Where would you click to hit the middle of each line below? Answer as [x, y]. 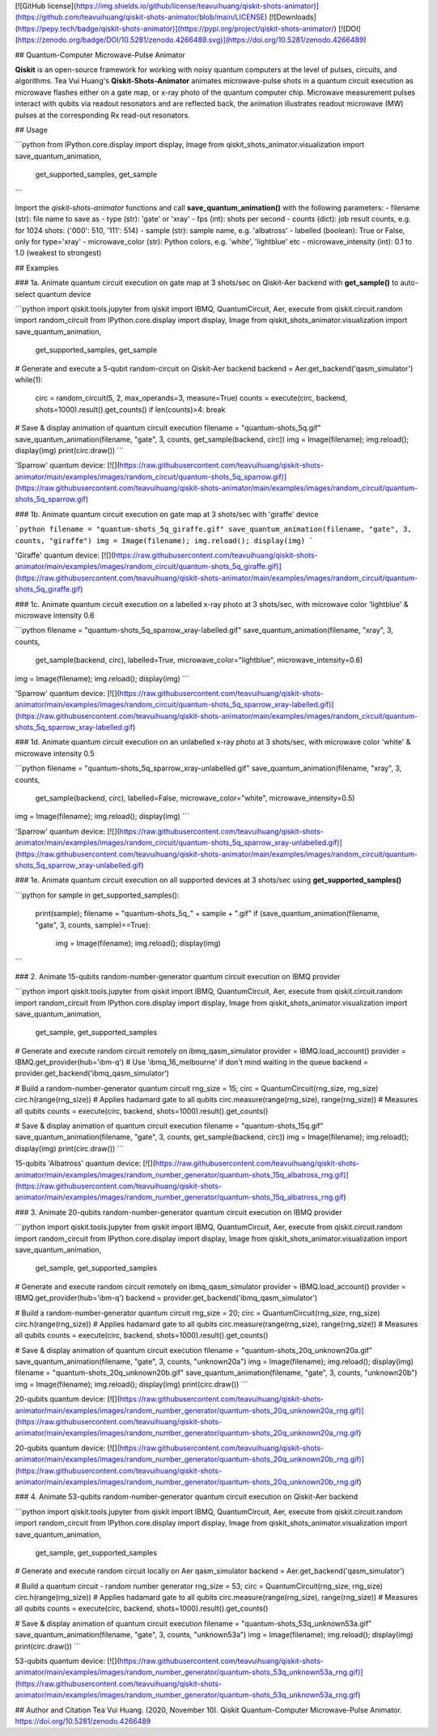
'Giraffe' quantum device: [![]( [65, 555]
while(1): [29, 380]
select [25, 294]
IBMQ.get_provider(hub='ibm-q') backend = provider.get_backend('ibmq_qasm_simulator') [166, 1298]
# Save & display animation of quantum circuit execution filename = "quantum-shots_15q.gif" [169, 1126]
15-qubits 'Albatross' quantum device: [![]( [85, 1163]
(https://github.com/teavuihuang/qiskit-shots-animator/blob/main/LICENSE [140, 17]
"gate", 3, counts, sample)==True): [93, 925]
